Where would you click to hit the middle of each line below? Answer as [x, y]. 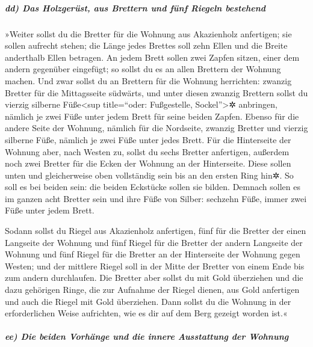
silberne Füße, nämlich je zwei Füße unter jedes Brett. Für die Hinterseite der [148, 139]
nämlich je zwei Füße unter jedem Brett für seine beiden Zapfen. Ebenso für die [152, 116]
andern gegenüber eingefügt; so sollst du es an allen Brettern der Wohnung [143, 69]
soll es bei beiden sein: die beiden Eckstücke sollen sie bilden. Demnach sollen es [153, 187]
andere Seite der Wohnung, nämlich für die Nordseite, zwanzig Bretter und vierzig [156, 128]
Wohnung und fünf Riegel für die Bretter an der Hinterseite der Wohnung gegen [153, 254]
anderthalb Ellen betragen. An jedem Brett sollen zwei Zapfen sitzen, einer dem [152, 57]
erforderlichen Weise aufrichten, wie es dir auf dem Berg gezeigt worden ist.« [146, 313]
